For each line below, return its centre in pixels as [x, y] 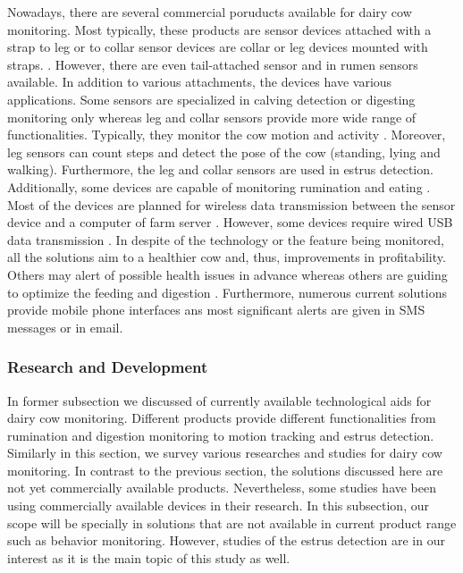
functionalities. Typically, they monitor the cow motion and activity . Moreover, [227, 135]
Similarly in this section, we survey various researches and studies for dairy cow [225, 453]
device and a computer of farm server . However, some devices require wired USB [230, 222]
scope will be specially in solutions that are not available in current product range [232, 522]
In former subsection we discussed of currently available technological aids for [219, 400]
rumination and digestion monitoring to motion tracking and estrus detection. [221, 435]
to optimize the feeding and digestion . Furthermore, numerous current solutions [227, 292]
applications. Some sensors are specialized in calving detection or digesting [211, 99]
